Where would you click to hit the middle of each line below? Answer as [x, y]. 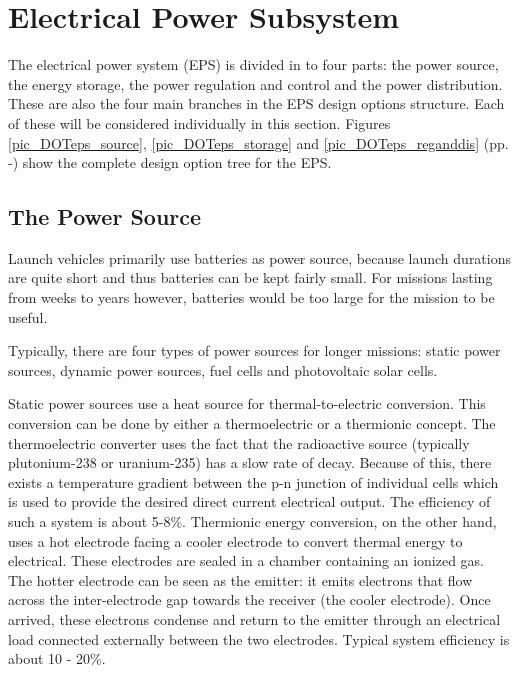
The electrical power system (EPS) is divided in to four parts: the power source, [253, 64]
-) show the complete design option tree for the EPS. [170, 162]
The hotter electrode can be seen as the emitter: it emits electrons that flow [240, 579]
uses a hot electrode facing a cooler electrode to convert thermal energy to [235, 540]
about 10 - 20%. [57, 658]
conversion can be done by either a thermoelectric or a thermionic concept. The [252, 423]
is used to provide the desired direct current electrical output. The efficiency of [249, 501]
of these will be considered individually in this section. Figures [199, 122]
